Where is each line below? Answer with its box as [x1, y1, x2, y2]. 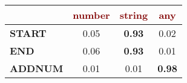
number [73, 8, 110, 22]
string [119, 8, 148, 22]
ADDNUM [10, 61, 64, 75]
